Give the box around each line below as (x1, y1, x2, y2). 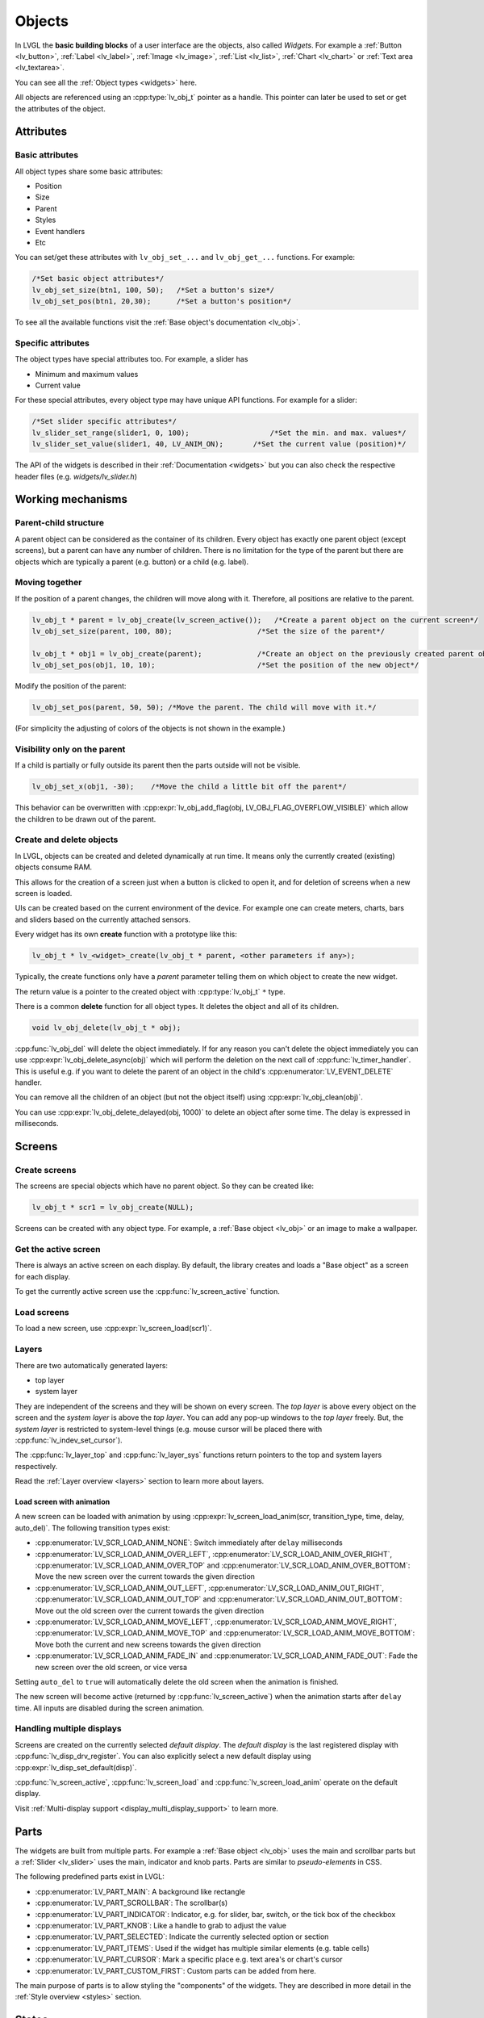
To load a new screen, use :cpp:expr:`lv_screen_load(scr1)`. (15, 1324, 212, 1333)
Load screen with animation (15, 1497, 111, 1507)
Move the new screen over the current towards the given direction (35, 1572, 256, 1581)
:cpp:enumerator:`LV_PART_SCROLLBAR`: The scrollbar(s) (35, 1898, 228, 1908)
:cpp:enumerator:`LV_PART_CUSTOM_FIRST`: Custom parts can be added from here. (35, 1966, 316, 1975)
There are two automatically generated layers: (15, 1360, 169, 1370)
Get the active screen (15, 1244, 101, 1255)
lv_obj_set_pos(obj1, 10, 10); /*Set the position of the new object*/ (31, 660, 419, 670)
